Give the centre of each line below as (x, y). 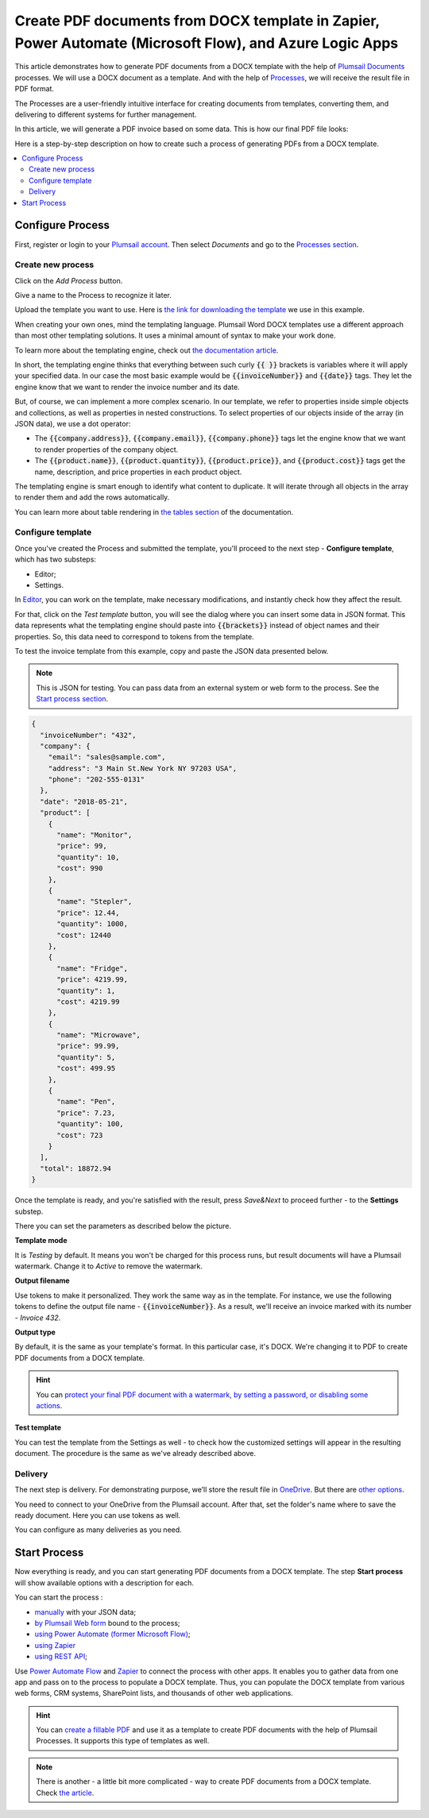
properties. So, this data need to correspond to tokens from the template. (134, 636)
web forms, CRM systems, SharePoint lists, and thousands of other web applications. (154, 1693)
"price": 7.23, (86, 1113)
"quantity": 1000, (93, 924)
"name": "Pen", (86, 1102)
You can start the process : (59, 1597)
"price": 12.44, (88, 913)
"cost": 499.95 (86, 1069)
